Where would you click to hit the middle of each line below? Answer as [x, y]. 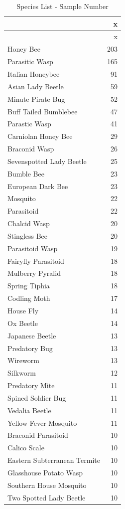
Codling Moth [29, 298]
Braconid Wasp [31, 149]
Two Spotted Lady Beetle [47, 497]
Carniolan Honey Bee [40, 136]
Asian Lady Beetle [36, 86]
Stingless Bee [28, 235]
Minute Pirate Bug [36, 99]
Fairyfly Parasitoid [36, 261]
